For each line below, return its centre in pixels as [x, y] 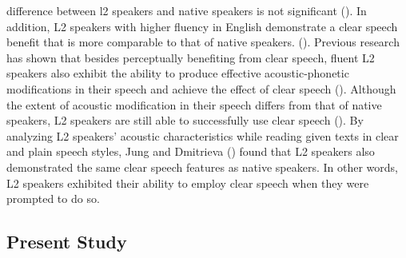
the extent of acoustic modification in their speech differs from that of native [194, 104]
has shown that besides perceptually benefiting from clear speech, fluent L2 [191, 57]
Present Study [67, 242]
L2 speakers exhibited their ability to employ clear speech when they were [188, 183]
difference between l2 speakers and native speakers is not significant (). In [187, 10]
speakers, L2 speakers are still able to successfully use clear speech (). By [185, 120]
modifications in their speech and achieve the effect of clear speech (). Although [201, 88]
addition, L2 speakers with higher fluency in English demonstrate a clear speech [202, 26]
